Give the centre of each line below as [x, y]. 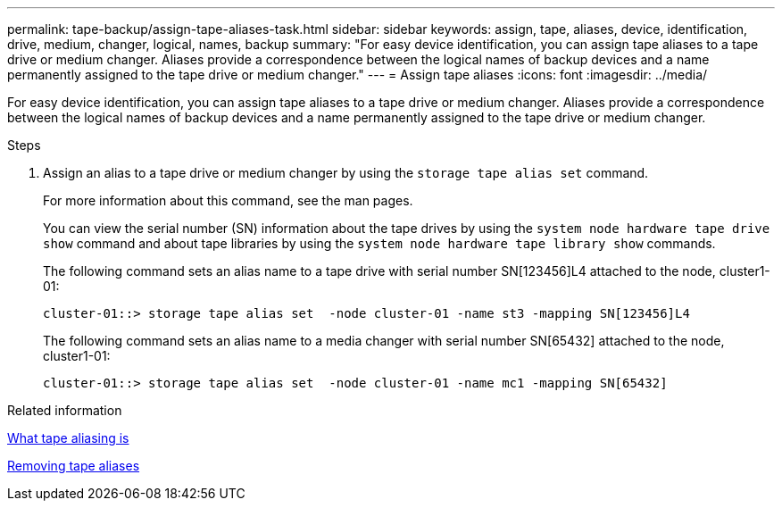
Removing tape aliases [74, 466]
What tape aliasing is [68, 438]
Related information [65, 410]
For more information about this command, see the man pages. [228, 200]
